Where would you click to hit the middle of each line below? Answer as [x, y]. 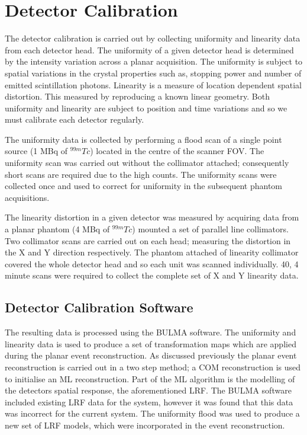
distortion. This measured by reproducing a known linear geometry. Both [137, 96]
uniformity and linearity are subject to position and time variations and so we [146, 108]
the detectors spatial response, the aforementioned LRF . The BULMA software [148, 390]
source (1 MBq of [36, 151]
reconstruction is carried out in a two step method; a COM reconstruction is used [153, 367]
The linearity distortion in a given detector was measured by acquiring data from [152, 217]
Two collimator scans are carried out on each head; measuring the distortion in [148, 240]
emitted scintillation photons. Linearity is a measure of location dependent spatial [153, 84]
